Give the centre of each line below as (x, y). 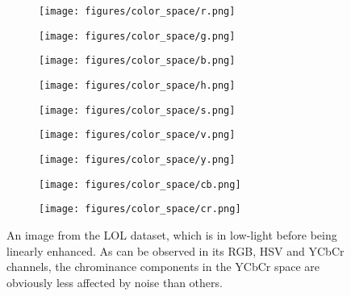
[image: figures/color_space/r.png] (137, 11)
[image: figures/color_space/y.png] (137, 159)
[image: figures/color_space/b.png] (137, 61)
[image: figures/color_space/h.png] (137, 85)
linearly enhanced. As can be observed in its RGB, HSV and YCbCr (175, 250)
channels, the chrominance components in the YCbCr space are (163, 267)
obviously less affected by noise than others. (115, 282)
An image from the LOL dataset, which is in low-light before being (172, 234)
